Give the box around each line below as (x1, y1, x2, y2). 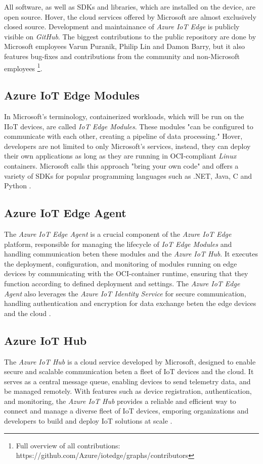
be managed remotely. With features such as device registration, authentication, (4, 386, 252, 396)
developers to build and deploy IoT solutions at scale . (4, 416, 172, 426)
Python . (4, 180, 31, 191)
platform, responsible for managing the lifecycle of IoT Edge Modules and (4, 238, 232, 249)
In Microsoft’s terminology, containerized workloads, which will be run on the (4, 111, 244, 122)
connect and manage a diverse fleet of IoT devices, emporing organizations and (4, 405, 249, 416)
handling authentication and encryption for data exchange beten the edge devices (4, 298, 256, 308)
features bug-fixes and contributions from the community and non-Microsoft (4, 50, 240, 61)
